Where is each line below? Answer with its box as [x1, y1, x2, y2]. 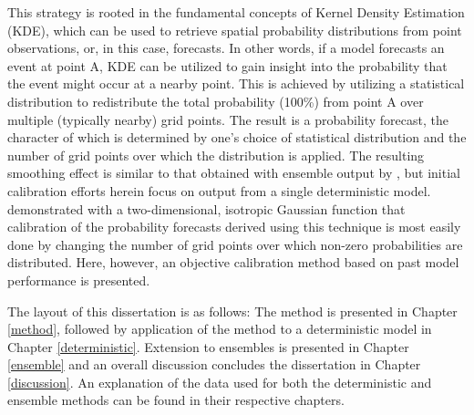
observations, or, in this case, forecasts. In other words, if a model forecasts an [7, 38, 445, 57]
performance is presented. [7, 270, 150, 289]
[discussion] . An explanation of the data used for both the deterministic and [7, 372, 432, 391]
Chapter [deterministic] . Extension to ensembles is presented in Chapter [7, 337, 409, 356]
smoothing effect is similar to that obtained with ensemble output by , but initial [7, 163, 460, 182]
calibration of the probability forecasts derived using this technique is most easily [7, 217, 461, 236]
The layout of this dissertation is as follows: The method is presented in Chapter [7, 301, 458, 320]
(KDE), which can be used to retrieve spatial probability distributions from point [7, 20, 462, 39]
